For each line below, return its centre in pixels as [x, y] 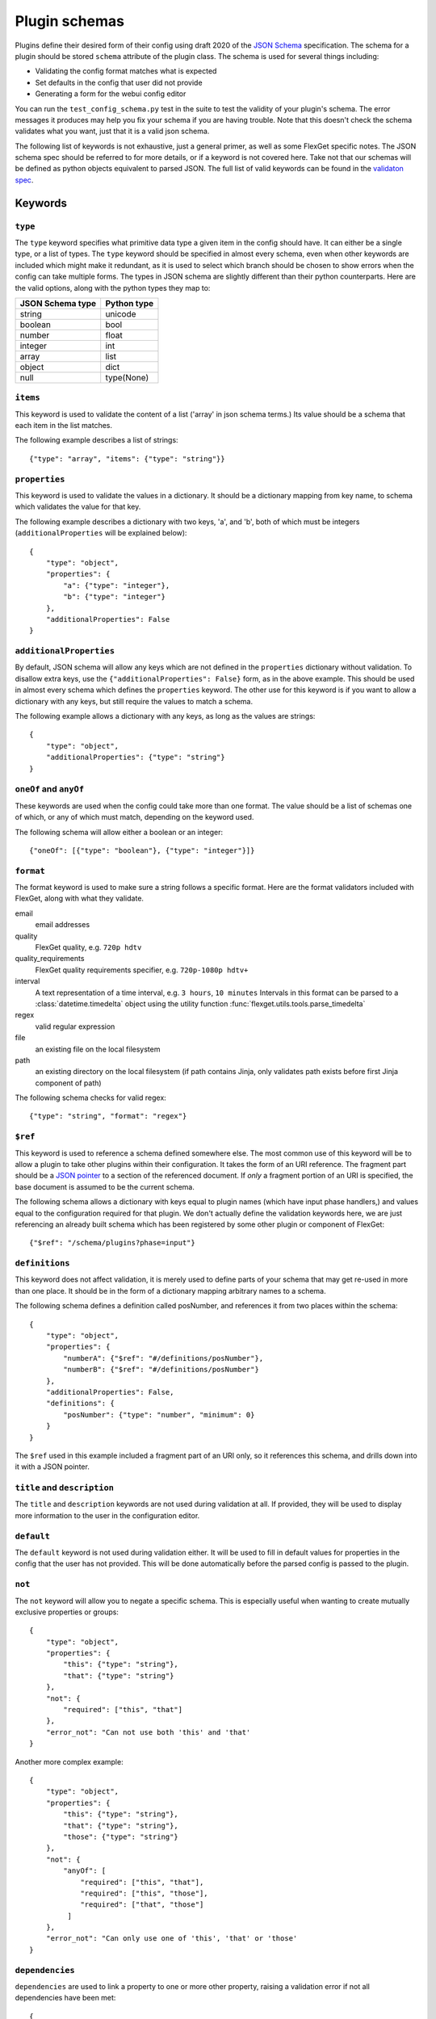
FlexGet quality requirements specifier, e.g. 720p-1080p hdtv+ [142, 970]
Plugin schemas [70, 21]
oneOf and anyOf [50, 789]
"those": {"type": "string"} [121, 1836]
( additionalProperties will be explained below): [101, 533]
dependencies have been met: [65, 1998]
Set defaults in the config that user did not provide [119, 82]
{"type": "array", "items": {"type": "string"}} [127, 459]
